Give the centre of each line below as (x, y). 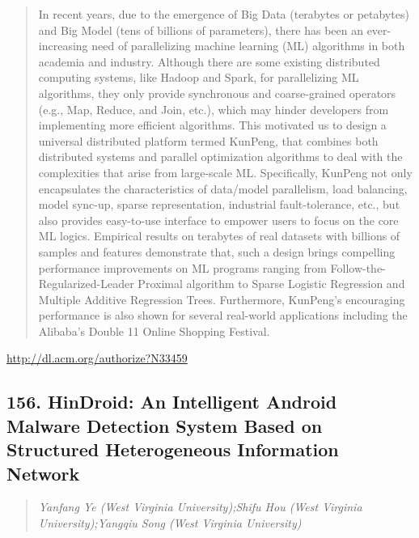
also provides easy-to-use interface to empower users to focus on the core (218, 220)
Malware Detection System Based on (165, 425)
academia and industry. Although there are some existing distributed (209, 61)
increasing (63, 46)
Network (43, 473)
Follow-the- (358, 267)
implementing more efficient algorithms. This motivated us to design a (212, 125)
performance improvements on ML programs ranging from (182, 267)
